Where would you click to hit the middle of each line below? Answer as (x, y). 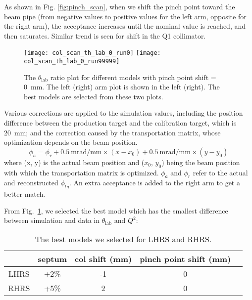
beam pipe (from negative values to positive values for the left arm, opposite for (125, 16)
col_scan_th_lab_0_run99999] (72, 62)
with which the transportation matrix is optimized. (81, 172)
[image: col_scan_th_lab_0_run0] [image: (92, 53)
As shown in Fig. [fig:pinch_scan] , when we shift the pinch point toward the (120, 6)
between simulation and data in (52, 220)
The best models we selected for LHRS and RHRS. (123, 239)
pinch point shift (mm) (185, 259)
